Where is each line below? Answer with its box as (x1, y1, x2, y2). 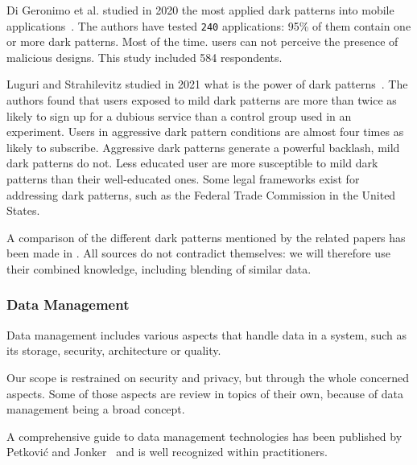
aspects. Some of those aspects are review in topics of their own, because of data (6, 385, 403, 401)
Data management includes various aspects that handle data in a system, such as (6, 326, 407, 343)
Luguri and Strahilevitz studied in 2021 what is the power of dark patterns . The (6, 76, 408, 93)
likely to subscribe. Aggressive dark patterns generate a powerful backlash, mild (6, 138, 400, 155)
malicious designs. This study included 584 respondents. (6, 48, 283, 65)
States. (6, 202, 40, 219)
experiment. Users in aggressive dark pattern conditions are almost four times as (6, 123, 404, 140)
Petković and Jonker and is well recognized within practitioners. (6, 443, 328, 460)
